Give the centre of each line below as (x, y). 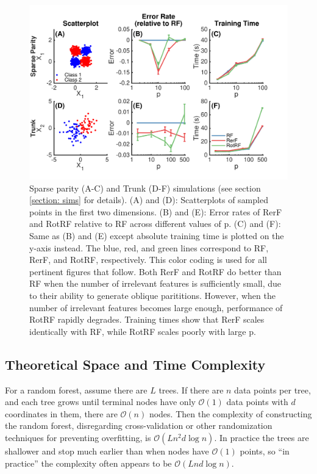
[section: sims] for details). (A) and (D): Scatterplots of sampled (149, 200)
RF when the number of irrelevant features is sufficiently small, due (155, 283)
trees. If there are (191, 390)
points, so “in (265, 451)
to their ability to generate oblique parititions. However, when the (152, 296)
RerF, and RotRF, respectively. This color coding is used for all (148, 260)
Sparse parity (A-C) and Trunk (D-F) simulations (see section (145, 188)
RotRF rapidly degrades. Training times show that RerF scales (147, 319)
